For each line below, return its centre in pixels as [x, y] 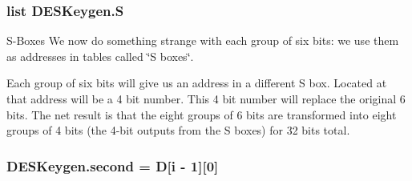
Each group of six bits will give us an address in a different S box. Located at [197, 83]
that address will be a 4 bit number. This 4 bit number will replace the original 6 [206, 99]
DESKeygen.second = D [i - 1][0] [113, 165]
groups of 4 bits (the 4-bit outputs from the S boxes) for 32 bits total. [178, 130]
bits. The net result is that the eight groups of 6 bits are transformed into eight [202, 114]
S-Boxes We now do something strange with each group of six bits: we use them [203, 40]
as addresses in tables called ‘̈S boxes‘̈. [100, 56]
